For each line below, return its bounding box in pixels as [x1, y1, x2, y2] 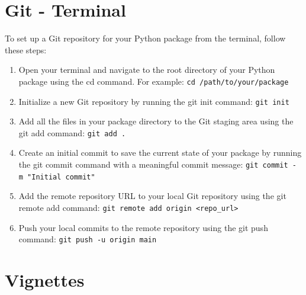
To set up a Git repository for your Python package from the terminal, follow [5, 32, 286, 44]
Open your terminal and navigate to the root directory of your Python [18, 63, 275, 76]
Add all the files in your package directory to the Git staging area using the [18, 115, 294, 127]
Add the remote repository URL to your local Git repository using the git [18, 190, 286, 202]
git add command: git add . [18, 126, 126, 139]
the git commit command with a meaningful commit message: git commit [18, 158, 288, 171]
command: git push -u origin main [18, 233, 157, 245]
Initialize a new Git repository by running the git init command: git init [18, 95, 289, 107]
